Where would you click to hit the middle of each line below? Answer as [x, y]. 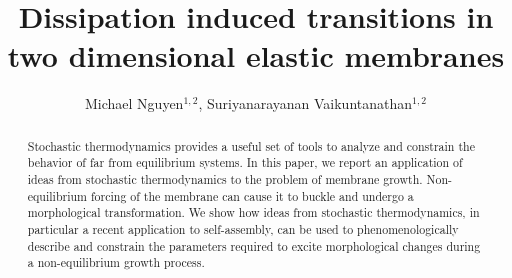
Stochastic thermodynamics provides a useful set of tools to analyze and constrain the [251, 145]
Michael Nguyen [134, 103]
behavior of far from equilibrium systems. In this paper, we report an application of [245, 162]
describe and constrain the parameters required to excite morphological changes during [254, 245]
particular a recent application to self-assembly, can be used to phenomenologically [243, 228]
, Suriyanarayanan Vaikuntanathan [305, 103]
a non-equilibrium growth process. [116, 262]
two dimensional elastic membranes [256, 55]
